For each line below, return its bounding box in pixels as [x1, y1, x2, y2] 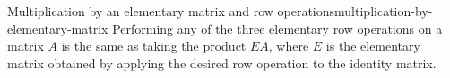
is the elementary [325, 36, 420, 55]
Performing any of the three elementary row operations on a [112, 19, 443, 37]
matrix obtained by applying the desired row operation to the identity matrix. [7, 53, 437, 72]
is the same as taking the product [61, 36, 247, 55]
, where [268, 36, 309, 55]
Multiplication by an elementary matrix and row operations [7, 2, 335, 19]
